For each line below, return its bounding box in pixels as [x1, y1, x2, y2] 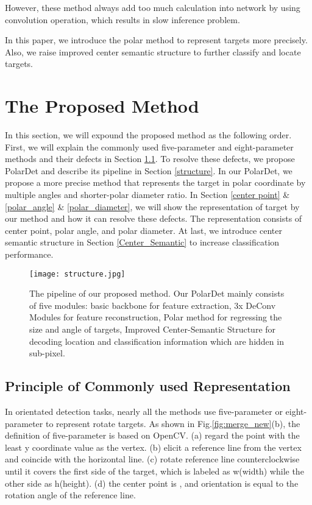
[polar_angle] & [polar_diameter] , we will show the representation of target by [5, 200, 300, 213]
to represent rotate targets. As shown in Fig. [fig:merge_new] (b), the [45, 417, 300, 429]
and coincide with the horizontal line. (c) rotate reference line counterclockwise [5, 453, 300, 465]
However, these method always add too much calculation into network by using [5, 1, 300, 13]
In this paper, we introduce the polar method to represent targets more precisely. [5, 34, 308, 46]
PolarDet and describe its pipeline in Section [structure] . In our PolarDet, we [5, 164, 292, 177]
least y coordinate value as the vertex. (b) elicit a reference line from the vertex [5, 440, 302, 453]
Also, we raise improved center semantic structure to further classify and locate [5, 45, 301, 58]
